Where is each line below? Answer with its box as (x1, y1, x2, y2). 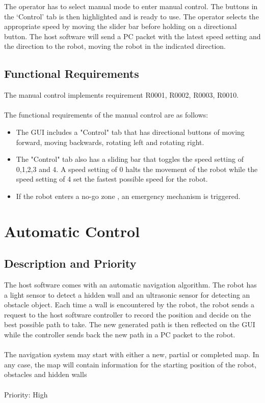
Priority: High (4, 389, 48, 399)
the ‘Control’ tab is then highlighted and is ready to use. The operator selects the (4, 11, 259, 21)
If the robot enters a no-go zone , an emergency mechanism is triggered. (16, 190, 241, 201)
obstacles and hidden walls (4, 369, 87, 380)
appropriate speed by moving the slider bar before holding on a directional (4, 21, 237, 32)
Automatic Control (4, 220, 140, 241)
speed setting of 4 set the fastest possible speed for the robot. (16, 174, 208, 184)
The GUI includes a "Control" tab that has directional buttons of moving (16, 126, 245, 137)
